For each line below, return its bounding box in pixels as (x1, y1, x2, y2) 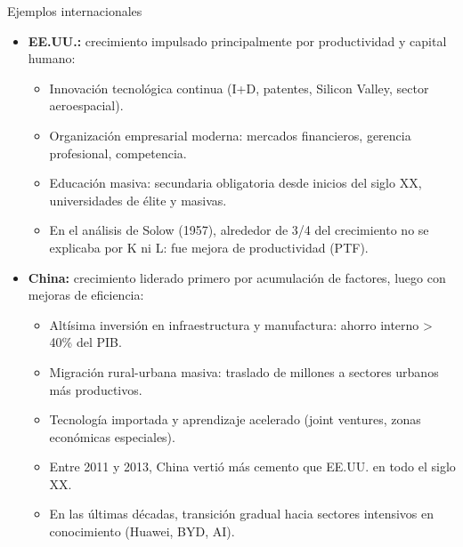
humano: (28, 49, 76, 68)
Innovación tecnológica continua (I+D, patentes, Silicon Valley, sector (49, 78, 429, 97)
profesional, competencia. (49, 143, 187, 162)
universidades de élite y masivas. (49, 190, 227, 209)
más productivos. (49, 380, 142, 398)
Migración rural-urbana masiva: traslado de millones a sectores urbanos (49, 362, 439, 381)
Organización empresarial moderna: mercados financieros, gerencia (49, 125, 411, 144)
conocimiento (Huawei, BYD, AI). (49, 522, 235, 541)
